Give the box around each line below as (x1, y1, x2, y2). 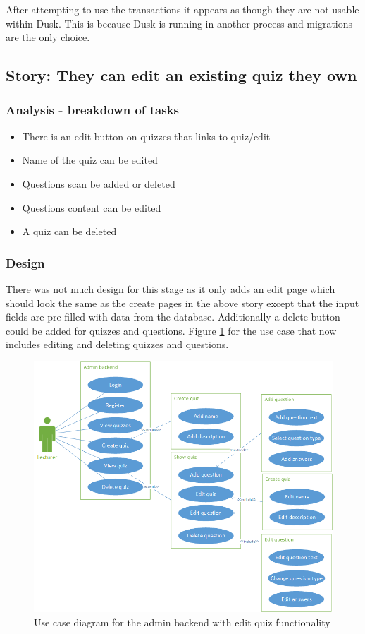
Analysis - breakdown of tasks (6, 101, 180, 119)
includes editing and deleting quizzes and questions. (6, 337, 229, 352)
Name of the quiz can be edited (22, 152, 158, 167)
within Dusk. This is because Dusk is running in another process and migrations (6, 16, 353, 30)
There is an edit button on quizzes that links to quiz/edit (22, 128, 271, 143)
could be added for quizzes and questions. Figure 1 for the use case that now (6, 323, 337, 337)
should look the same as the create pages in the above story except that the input (6, 295, 359, 310)
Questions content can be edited (22, 200, 161, 215)
